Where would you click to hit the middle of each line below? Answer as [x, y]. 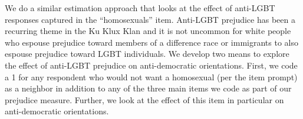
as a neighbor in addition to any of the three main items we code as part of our [148, 88]
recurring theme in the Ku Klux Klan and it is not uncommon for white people [148, 31]
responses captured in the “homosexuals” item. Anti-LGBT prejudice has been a [150, 19]
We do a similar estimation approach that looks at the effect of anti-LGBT [140, 8]
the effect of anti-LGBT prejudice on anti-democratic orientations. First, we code [151, 65]
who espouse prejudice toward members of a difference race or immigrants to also [151, 42]
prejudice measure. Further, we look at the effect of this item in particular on [144, 99]
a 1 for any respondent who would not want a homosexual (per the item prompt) [151, 76]
